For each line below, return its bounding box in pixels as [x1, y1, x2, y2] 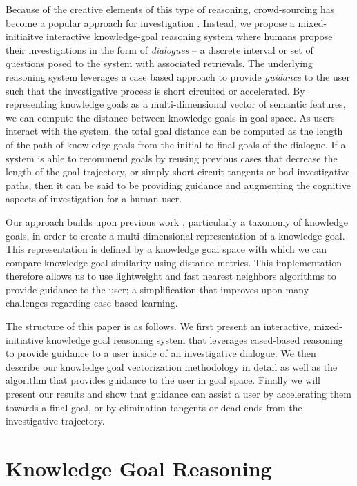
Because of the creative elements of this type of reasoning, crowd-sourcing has [6, 2, 335, 16]
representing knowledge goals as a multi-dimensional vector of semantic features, [6, 97, 346, 111]
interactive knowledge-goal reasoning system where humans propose [46, 29, 333, 43]
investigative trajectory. [6, 414, 105, 428]
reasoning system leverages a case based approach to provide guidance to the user [6, 69, 350, 84]
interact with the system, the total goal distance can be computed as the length [6, 124, 343, 138]
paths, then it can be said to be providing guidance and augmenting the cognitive [6, 177, 351, 192]
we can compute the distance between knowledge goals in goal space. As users [6, 110, 335, 124]
